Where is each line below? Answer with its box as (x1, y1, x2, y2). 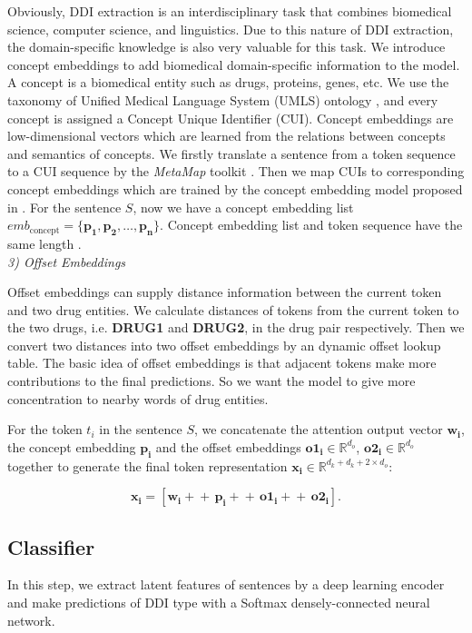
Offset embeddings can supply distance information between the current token (7, 282, 442, 302)
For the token (7, 420, 83, 439)
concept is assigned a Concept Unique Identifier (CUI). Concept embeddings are (7, 108, 454, 127)
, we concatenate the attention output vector (193, 420, 443, 439)
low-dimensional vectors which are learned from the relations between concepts (7, 126, 446, 145)
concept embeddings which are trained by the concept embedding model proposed (7, 179, 463, 198)
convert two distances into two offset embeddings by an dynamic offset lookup (7, 335, 441, 354)
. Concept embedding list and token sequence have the (160, 215, 463, 234)
